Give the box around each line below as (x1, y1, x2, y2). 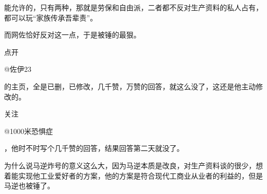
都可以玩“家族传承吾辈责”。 (4, 12, 98, 23)
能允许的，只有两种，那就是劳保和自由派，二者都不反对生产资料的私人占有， (4, 2, 263, 12)
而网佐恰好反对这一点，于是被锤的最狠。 (4, 29, 141, 40)
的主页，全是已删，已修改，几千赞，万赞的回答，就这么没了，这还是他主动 (4, 81, 256, 91)
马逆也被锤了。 (4, 180, 54, 191)
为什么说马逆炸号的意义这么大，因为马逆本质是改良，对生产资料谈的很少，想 (4, 160, 263, 170)
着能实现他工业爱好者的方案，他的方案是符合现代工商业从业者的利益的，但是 (4, 170, 263, 181)
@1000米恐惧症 (4, 125, 53, 136)
